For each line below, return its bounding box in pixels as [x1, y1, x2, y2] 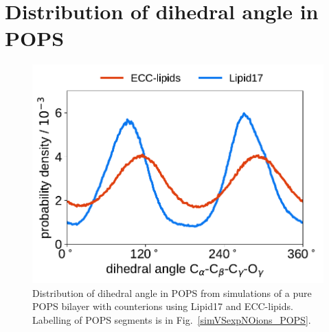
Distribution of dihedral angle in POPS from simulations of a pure [32, 285, 312, 300]
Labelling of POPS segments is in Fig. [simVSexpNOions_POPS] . [32, 312, 311, 327]
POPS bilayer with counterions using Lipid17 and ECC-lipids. [32, 299, 293, 313]
